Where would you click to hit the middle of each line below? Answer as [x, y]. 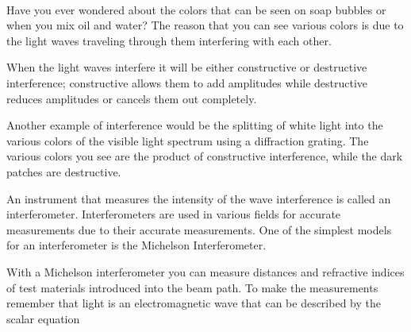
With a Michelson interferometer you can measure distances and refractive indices [205, 271]
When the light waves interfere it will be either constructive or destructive [187, 67]
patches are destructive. [64, 171]
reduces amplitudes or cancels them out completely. [132, 98]
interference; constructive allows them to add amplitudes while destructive [187, 82]
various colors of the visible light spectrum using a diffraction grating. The [188, 140]
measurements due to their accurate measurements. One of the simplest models [199, 229]
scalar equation [43, 318]
